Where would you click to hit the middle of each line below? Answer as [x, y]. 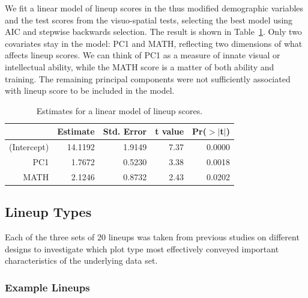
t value [170, 131]
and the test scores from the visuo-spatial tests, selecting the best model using [149, 20]
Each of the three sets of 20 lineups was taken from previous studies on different [152, 237]
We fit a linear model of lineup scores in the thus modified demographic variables [154, 8]
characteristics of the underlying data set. [81, 260]
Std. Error [125, 131]
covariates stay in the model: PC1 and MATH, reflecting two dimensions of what [154, 43]
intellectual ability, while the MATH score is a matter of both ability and [140, 66]
